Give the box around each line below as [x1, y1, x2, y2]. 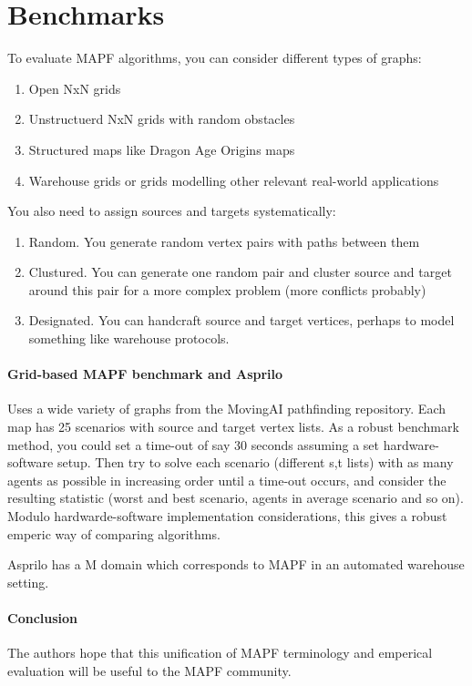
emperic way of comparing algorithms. [7, 524, 221, 543]
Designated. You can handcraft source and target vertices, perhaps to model [28, 311, 455, 330]
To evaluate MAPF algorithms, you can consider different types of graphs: [7, 48, 422, 67]
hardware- [383, 435, 439, 454]
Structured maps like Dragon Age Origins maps [28, 139, 295, 159]
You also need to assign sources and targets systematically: [7, 201, 336, 220]
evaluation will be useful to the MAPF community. [7, 660, 292, 680]
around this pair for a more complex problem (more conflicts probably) [28, 280, 426, 299]
